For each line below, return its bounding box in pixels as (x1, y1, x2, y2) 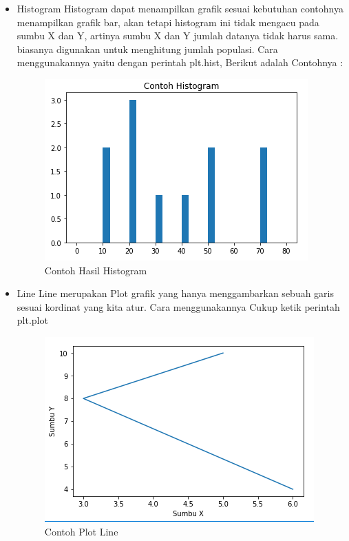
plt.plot (17, 313, 48, 327)
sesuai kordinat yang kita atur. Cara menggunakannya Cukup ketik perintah (17, 299, 340, 314)
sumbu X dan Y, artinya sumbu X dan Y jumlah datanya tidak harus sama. (17, 28, 339, 43)
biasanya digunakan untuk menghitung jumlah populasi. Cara (17, 41, 278, 56)
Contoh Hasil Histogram (44, 263, 147, 277)
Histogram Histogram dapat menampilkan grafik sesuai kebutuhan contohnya (17, 1, 343, 15)
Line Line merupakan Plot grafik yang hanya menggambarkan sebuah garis (17, 286, 335, 300)
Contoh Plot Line (44, 524, 118, 538)
